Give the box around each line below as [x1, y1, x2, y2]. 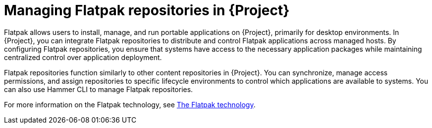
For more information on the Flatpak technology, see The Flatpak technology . [4, 100, 256, 109]
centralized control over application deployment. [4, 53, 162, 62]
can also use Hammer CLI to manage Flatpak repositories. [4, 85, 193, 94]
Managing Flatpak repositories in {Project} [4, 2, 290, 19]
